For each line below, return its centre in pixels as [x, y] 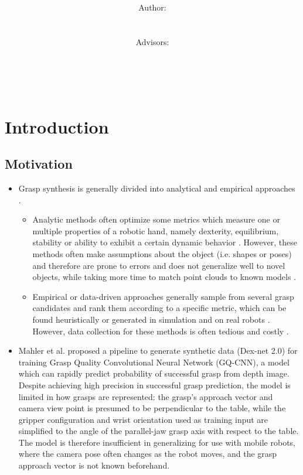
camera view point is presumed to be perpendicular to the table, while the [152, 408]
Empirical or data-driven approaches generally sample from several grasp [163, 296]
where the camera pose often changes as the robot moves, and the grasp [148, 454]
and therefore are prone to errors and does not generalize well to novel [159, 265]
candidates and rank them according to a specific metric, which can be [159, 308]
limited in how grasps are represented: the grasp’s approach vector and [146, 396]
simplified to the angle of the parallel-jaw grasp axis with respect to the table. [159, 431]
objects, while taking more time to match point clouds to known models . [164, 277]
